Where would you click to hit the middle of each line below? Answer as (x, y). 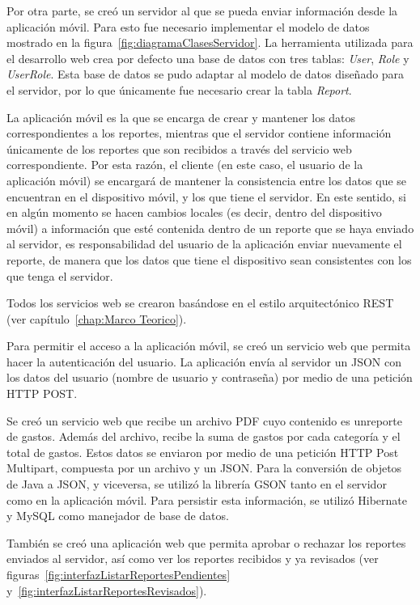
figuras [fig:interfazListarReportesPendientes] (119, 574)
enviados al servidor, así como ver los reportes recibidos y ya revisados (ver (193, 558)
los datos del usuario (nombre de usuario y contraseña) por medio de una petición (210, 377)
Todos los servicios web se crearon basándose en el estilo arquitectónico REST (200, 303)
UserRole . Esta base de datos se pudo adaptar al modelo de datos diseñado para (206, 74)
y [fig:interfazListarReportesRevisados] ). (107, 590)
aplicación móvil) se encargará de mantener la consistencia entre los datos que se (207, 180)
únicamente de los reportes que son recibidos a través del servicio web (179, 148)
